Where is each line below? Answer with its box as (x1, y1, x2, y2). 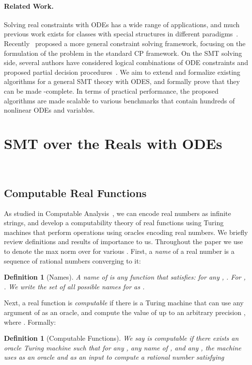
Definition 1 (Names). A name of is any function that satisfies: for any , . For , (4, 272, 246, 282)
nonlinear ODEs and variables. (4, 105, 95, 115)
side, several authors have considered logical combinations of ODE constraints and (4, 57, 248, 67)
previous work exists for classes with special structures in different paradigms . (4, 29, 238, 39)
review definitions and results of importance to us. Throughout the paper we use (4, 236, 243, 247)
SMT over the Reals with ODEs (4, 133, 222, 153)
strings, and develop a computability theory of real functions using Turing (4, 217, 224, 228)
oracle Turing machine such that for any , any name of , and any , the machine (4, 342, 241, 352)
